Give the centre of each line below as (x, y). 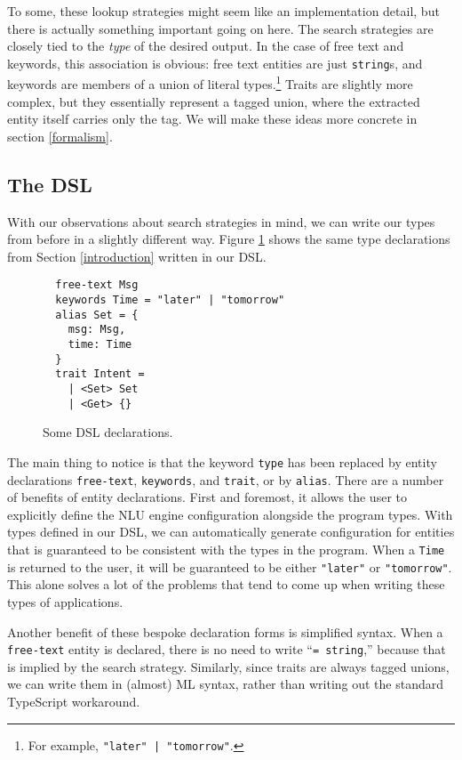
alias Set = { (97, 315)
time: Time (100, 345)
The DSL (50, 184)
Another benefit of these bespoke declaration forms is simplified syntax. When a (225, 631)
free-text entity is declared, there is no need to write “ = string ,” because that (227, 649)
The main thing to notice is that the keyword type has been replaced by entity (222, 461)
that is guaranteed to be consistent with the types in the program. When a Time (226, 550)
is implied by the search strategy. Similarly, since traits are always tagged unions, (228, 666)
